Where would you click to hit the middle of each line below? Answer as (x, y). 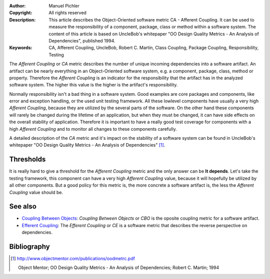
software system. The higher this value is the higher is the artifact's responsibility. (93, 85)
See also (23, 206)
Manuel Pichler (64, 6)
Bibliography (29, 247)
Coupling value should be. (36, 192)
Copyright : (21, 13)
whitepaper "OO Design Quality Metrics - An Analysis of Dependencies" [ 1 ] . (87, 145)
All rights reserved (68, 13)
